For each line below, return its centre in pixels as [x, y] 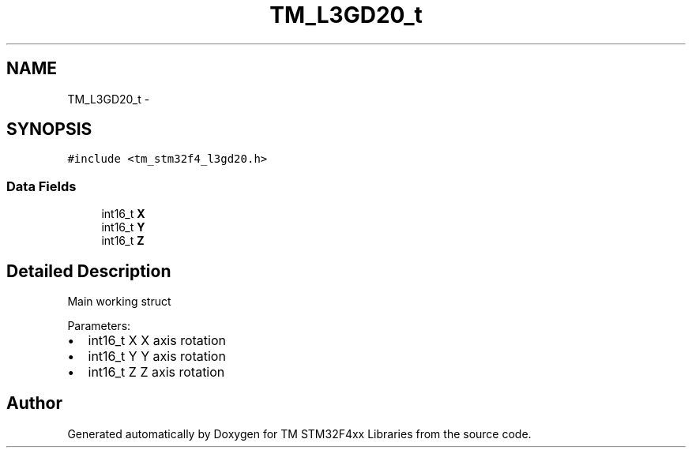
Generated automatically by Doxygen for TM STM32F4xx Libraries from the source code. [299, 433]
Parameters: [99, 326]
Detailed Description [89, 271]
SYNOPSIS [49, 129]
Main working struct [119, 302]
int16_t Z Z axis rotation [156, 372]
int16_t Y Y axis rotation [157, 356]
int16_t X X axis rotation [157, 341]
